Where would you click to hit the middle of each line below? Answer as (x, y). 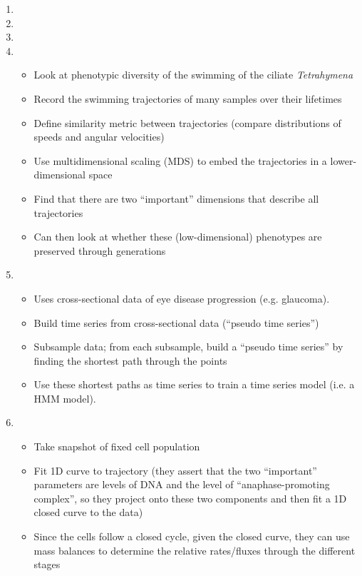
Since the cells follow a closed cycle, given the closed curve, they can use (192, 536)
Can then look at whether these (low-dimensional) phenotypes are (178, 237)
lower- (343, 160)
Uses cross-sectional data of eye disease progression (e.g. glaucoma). (182, 298)
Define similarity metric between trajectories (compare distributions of (187, 122)
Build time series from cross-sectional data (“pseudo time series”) (176, 322)
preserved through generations (100, 250)
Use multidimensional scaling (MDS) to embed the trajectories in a (180, 160)
